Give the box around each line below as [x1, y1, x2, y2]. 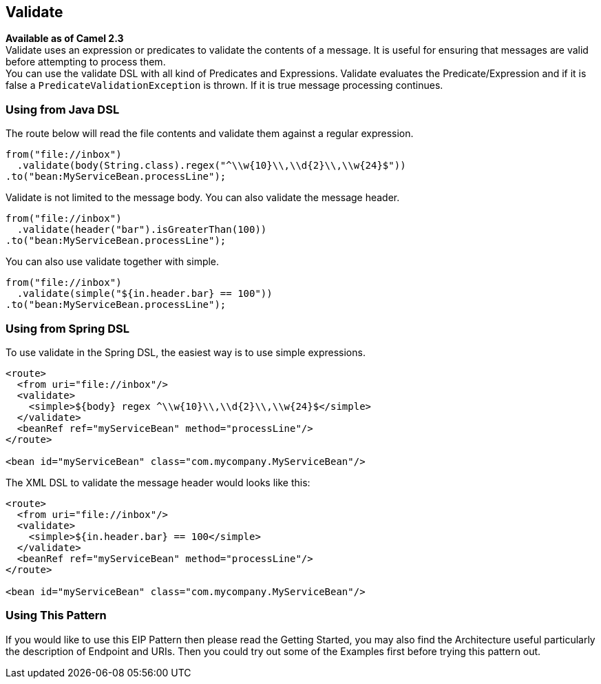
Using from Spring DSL [6, 321, 129, 335]
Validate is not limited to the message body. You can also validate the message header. [6, 191, 400, 204]
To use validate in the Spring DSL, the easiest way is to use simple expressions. [6, 346, 366, 358]
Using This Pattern [6, 608, 107, 623]
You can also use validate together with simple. [6, 256, 220, 268]
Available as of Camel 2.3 [6, 32, 124, 45]
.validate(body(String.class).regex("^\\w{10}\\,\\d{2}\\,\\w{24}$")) [17, 160, 406, 172]
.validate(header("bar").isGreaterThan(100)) [17, 224, 267, 236]
